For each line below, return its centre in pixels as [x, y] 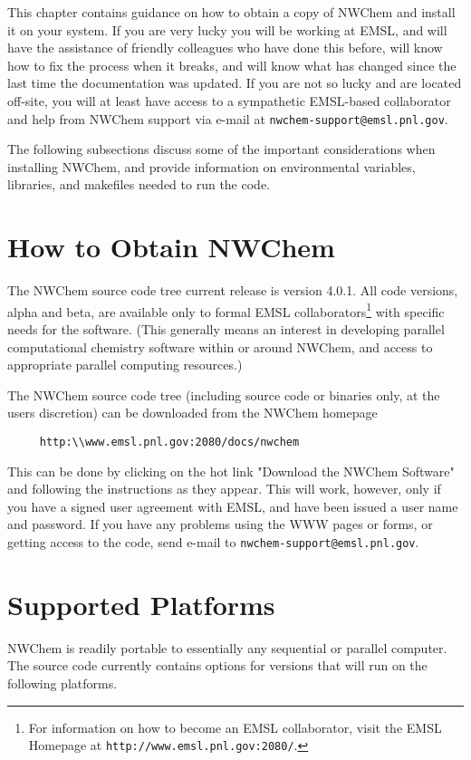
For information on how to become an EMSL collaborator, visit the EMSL [235, 727]
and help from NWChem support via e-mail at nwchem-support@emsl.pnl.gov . [228, 118]
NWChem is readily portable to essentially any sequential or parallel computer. [227, 647]
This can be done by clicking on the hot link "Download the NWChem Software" [231, 471]
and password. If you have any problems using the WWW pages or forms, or [220, 524]
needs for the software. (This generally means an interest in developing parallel [226, 328]
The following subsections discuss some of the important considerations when [221, 149]
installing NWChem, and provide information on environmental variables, [211, 166]
